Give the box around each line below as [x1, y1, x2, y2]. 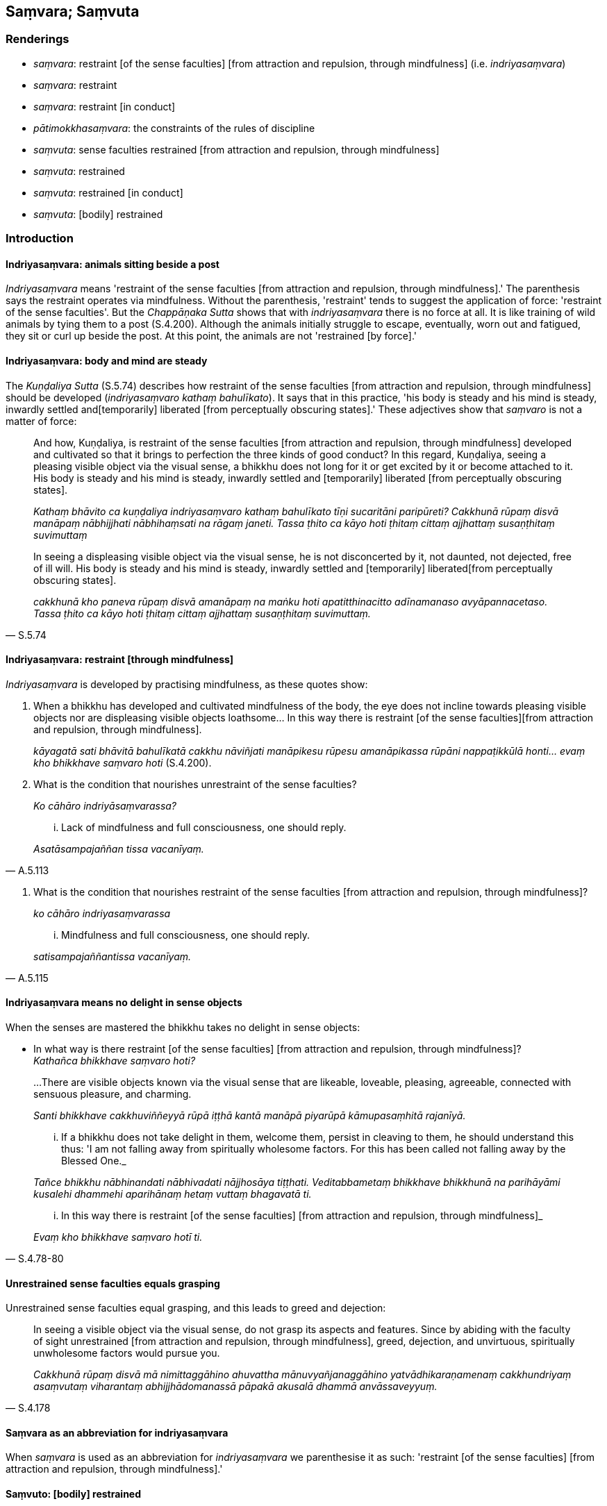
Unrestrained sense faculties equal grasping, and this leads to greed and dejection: [6, 1302, 386, 1314]
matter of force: [6, 415, 77, 427]
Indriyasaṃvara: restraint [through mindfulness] [6, 653, 234, 666]
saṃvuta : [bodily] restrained [33, 208, 163, 220]
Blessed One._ [61, 1155, 126, 1167]
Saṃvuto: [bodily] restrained [6, 1488, 142, 1500]
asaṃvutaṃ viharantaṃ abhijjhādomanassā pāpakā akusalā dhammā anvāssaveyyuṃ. [33, 1380, 438, 1393]
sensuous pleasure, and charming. [33, 1088, 192, 1101]
